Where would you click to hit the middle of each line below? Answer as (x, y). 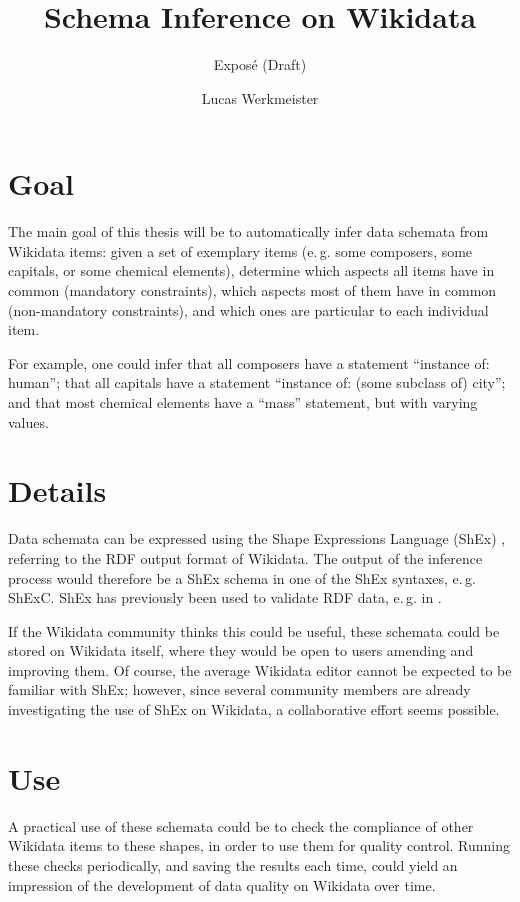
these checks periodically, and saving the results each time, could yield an (233, 864)
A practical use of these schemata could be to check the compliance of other (241, 825)
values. (28, 421)
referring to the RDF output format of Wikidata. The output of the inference (245, 557)
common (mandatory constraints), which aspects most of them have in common (252, 290)
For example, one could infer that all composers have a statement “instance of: (249, 362)
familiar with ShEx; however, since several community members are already (239, 689)
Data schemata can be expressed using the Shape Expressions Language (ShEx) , (257, 538)
